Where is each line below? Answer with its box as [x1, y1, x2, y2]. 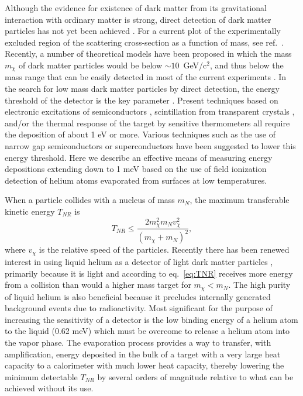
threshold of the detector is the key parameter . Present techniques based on [5, 94, 278, 106]
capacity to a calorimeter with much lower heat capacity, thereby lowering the [5, 359, 284, 371]
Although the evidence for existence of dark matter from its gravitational [5, 2, 267, 13]
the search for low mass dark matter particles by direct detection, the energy [5, 82, 280, 95]
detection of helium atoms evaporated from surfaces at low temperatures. [5, 174, 267, 186]
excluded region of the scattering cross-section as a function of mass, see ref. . [5, 36, 284, 48]
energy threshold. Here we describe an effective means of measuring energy [5, 151, 273, 163]
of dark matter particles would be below [18, 58, 163, 71]
